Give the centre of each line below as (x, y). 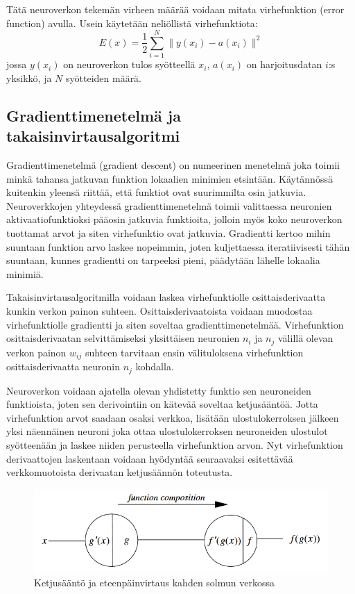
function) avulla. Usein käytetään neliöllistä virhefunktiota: (132, 23)
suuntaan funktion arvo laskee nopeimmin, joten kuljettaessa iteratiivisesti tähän (178, 246)
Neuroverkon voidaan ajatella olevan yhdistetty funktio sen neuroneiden (159, 390)
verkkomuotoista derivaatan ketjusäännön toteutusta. (120, 472)
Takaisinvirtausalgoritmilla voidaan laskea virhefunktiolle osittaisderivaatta (166, 297)
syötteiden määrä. (104, 77)
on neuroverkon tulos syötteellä (129, 64)
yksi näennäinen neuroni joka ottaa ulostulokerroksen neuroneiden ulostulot (167, 431)
